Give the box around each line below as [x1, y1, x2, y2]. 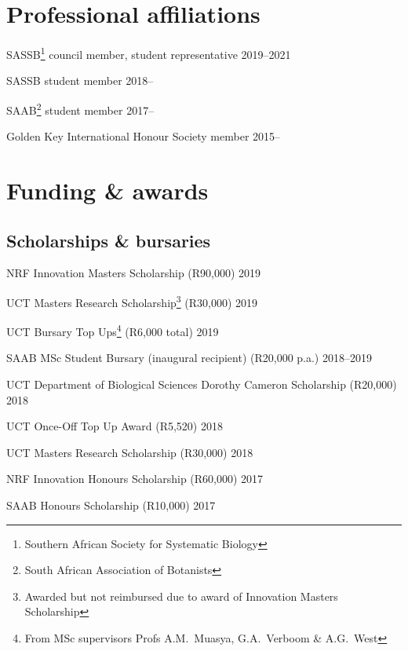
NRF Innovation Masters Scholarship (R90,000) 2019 [6, 265, 261, 281]
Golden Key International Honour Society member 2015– [6, 128, 281, 144]
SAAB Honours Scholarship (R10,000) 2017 [6, 497, 216, 514]
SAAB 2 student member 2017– [6, 99, 155, 118]
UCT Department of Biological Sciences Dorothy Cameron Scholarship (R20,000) [6, 376, 397, 393]
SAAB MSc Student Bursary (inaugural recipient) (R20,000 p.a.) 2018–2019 [6, 349, 372, 366]
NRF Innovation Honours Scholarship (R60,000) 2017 [6, 470, 264, 487]
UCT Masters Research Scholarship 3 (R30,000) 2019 [6, 291, 258, 310]
